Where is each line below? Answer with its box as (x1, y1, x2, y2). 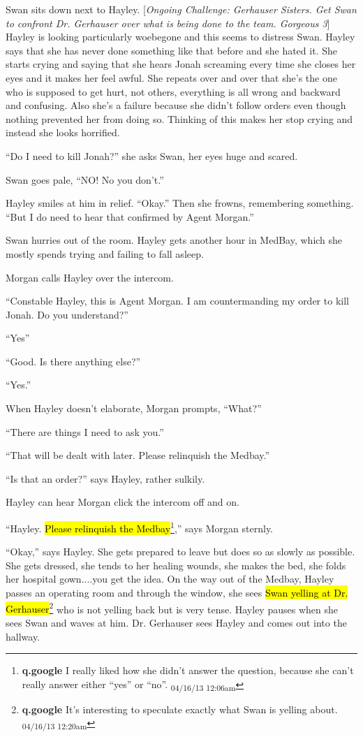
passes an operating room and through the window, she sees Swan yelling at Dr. (6, 585, 348, 600)
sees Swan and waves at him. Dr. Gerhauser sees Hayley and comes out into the (6, 615, 347, 629)
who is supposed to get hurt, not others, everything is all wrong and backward (6, 84, 341, 98)
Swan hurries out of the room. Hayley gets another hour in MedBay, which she (6, 233, 343, 247)
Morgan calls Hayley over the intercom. (6, 270, 174, 284)
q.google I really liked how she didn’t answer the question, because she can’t (22, 663, 354, 678)
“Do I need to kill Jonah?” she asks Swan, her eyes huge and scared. (6, 148, 298, 163)
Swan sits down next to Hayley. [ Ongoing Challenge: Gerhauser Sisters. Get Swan (6, 2, 357, 16)
